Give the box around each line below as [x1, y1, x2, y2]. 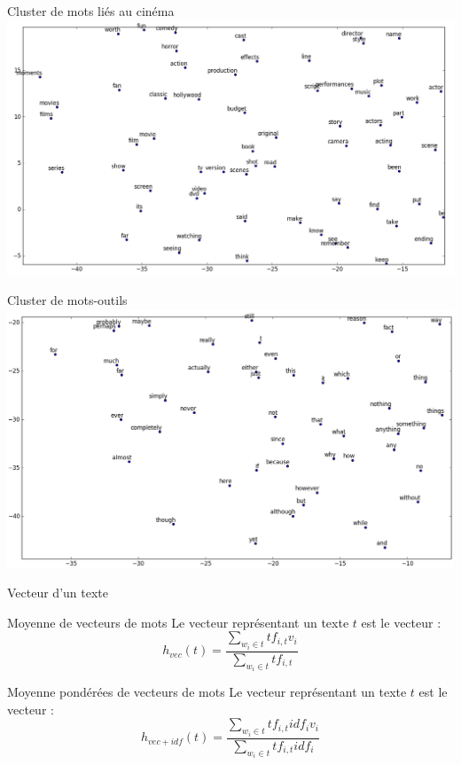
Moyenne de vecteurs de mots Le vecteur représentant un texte [7, 613, 349, 631]
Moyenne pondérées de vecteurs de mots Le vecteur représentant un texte [7, 683, 407, 701]
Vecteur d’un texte [7, 583, 108, 602]
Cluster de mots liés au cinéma [7, 2, 175, 20]
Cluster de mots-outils [7, 291, 128, 309]
